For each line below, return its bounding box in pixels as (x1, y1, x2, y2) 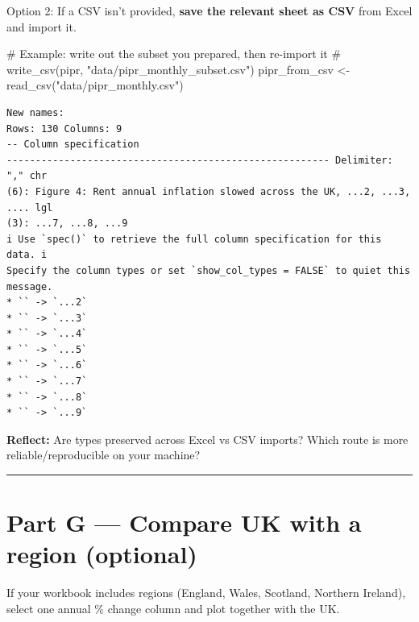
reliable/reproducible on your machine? (6, 446, 201, 463)
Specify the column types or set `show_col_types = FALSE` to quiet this (6, 264, 411, 276)
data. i (6, 249, 48, 261)
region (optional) (6, 537, 197, 570)
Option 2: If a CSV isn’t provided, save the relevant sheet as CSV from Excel (6, 2, 413, 19)
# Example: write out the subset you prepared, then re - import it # (6, 45, 342, 62)
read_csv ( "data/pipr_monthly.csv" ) (6, 77, 184, 93)
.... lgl (6, 201, 53, 214)
